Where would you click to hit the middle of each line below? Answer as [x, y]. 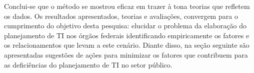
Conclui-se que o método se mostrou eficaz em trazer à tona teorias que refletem [127, 6]
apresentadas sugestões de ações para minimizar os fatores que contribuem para [126, 54]
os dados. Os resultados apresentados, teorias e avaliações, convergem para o [121, 16]
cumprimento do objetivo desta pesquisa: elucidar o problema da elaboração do [125, 26]
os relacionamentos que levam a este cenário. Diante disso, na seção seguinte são [127, 45]
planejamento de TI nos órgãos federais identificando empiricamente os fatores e [127, 35]
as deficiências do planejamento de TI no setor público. [88, 64]
